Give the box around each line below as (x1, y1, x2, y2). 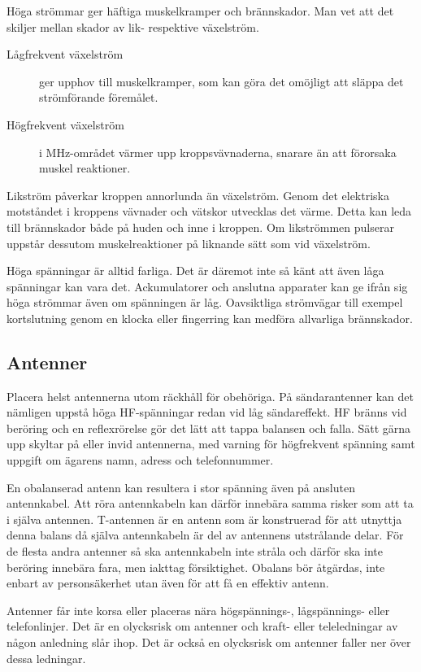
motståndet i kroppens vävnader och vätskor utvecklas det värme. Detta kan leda (7, 203, 412, 220)
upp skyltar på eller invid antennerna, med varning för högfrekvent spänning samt (7, 435, 415, 452)
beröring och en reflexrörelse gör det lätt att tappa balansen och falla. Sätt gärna (7, 419, 411, 436)
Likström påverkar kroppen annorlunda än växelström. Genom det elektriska (7, 186, 390, 203)
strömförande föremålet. (39, 89, 158, 106)
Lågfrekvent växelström (7, 46, 124, 63)
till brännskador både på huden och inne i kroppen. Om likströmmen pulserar (7, 218, 394, 235)
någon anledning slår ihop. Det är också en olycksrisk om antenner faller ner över (7, 634, 411, 651)
